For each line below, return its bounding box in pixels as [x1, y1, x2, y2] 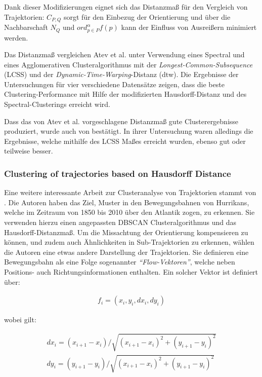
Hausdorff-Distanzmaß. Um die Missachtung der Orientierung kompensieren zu [4, 227, 248, 237]
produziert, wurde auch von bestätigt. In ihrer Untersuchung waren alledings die [4, 126, 253, 136]
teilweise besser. [4, 145, 53, 156]
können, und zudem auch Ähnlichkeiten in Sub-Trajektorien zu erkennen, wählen [4, 237, 254, 247]
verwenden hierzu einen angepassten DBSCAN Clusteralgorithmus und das [4, 217, 237, 228]
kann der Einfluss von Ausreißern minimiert [121, 22, 257, 32]
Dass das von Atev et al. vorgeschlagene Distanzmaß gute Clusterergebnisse [4, 116, 239, 126]
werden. [4, 32, 28, 43]
